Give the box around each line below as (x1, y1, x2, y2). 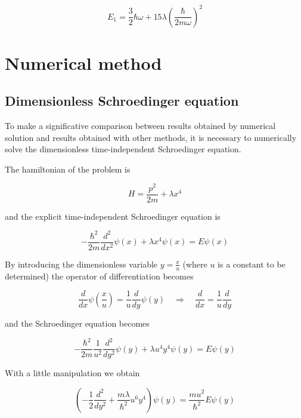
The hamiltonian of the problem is (5, 162, 131, 175)
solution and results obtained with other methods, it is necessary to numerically (5, 131, 297, 143)
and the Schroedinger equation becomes (5, 317, 150, 330)
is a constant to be (218, 257, 286, 270)
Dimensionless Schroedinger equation (5, 91, 239, 110)
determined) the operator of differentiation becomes (5, 269, 194, 282)
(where (182, 257, 207, 270)
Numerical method (5, 50, 162, 75)
